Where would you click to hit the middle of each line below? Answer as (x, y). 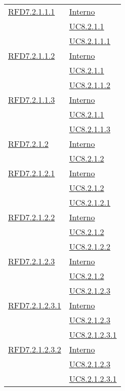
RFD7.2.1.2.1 (32, 173)
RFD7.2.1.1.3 (32, 100)
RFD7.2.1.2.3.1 (35, 305)
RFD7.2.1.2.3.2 (35, 349)
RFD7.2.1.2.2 (32, 217)
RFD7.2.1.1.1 (32, 11)
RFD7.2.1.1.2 (32, 55)
